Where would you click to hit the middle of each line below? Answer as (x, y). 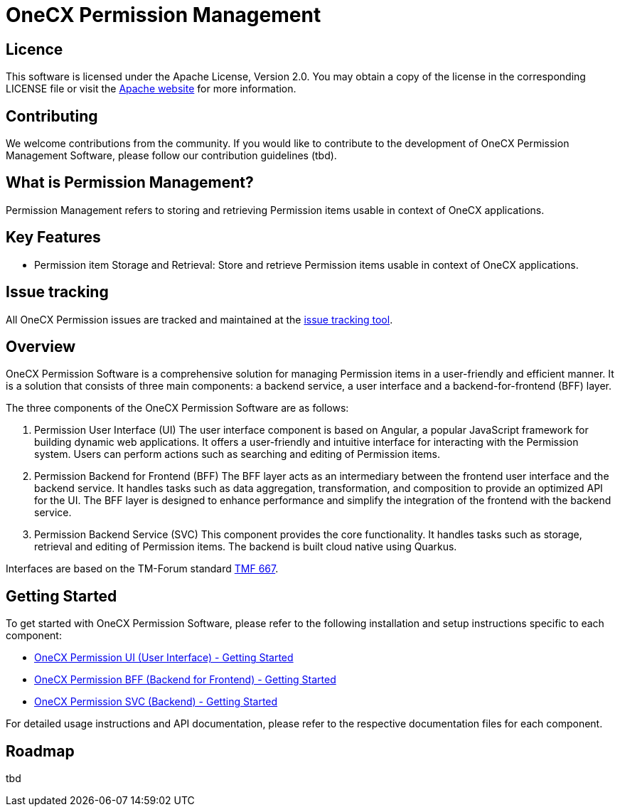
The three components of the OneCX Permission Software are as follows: (177, 408)
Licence (34, 49)
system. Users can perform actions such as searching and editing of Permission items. (237, 454)
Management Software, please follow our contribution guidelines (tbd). (171, 156)
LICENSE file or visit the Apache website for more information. (151, 89)
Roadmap (40, 751)
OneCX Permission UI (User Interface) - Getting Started (164, 658)
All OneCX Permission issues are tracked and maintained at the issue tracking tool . (199, 319)
